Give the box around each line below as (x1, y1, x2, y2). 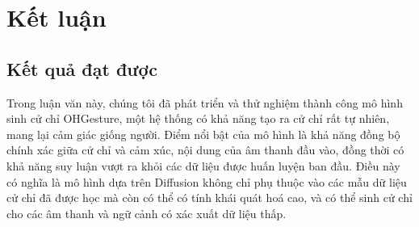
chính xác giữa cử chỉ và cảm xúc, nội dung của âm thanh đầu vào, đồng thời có (6, 141, 404, 158)
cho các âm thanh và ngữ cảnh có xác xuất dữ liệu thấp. (6, 204, 287, 221)
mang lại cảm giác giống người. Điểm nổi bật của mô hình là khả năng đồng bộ (6, 125, 400, 142)
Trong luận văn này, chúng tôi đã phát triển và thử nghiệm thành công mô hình (6, 94, 403, 111)
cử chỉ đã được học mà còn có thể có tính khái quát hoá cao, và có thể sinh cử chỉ (6, 189, 413, 206)
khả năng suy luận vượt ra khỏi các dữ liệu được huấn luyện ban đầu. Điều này (6, 157, 400, 174)
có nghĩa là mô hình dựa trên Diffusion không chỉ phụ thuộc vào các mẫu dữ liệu (6, 173, 407, 190)
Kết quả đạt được (6, 56, 157, 81)
